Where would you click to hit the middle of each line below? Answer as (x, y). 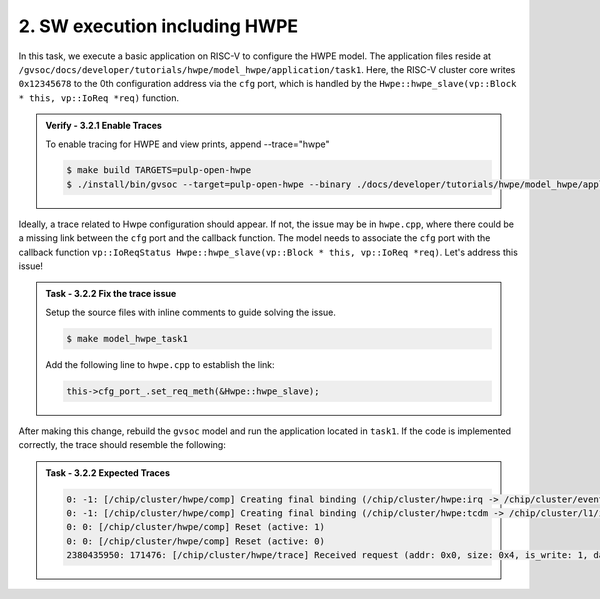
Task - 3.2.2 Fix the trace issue (111, 294)
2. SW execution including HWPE (158, 26)
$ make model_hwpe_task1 (127, 338)
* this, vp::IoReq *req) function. (99, 97)
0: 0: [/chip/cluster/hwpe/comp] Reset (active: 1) (195, 527)
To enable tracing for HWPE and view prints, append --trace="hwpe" (187, 144)
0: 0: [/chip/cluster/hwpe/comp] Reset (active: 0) (195, 541)
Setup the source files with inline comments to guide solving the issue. (191, 312)
